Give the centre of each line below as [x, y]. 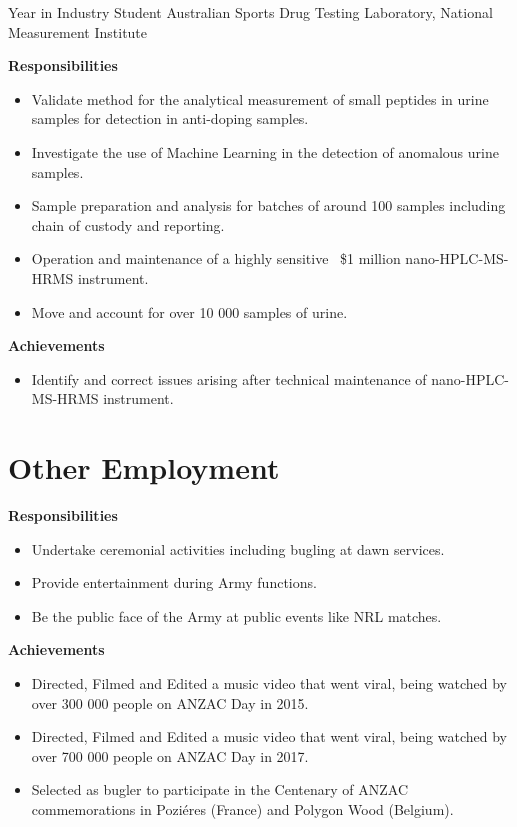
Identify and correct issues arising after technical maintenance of [229, 378]
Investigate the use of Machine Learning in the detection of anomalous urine [265, 151]
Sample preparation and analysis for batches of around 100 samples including [268, 205]
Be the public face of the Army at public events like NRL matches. [236, 615]
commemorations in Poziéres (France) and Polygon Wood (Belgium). [242, 808]
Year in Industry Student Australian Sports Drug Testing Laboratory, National [250, 12]
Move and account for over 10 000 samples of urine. [189, 311]
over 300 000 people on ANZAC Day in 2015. [170, 702]
